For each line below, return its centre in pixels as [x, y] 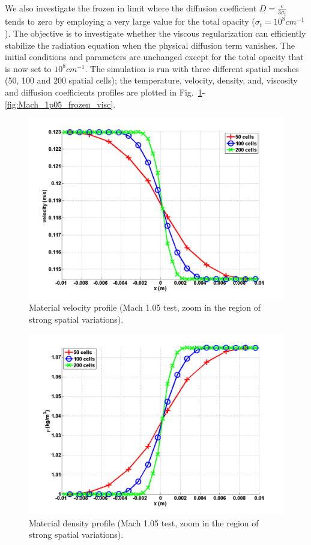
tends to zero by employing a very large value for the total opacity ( [130, 21]
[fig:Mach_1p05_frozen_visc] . [60, 104]
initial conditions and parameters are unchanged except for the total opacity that [154, 57]
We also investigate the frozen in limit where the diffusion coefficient [131, 8]
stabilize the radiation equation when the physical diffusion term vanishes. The [150, 45]
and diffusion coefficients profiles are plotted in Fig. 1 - [105, 92]
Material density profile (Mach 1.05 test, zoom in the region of [144, 522]
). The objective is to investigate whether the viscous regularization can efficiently [155, 33]
